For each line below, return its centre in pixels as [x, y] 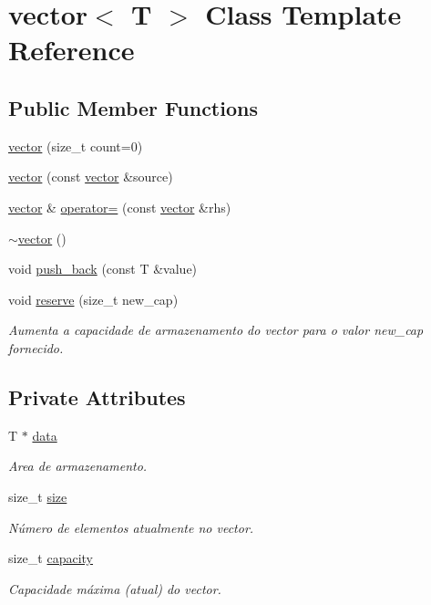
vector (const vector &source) [91, 177]
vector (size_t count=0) [76, 146]
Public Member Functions [133, 107]
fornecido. [36, 347]
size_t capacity [51, 558]
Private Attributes [97, 396]
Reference [72, 50]
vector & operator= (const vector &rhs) [120, 207]
